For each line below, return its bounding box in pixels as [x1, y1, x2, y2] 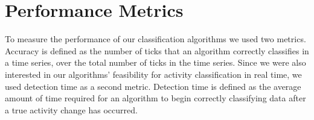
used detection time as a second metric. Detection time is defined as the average [5, 80, 301, 92]
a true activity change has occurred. [5, 103, 138, 116]
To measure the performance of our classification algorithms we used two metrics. [5, 33, 306, 45]
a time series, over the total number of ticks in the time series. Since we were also [5, 56, 306, 69]
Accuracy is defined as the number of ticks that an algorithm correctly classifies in [5, 44, 309, 57]
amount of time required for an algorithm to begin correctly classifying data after [5, 92, 306, 104]
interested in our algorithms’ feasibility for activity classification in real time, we [5, 68, 302, 80]
